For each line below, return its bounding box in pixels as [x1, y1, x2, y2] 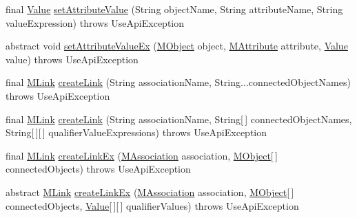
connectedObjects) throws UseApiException [6, 162, 191, 176]
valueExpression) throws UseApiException [6, 15, 185, 30]
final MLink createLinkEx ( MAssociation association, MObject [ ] [6, 148, 278, 162]
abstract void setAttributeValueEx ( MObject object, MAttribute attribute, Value [6, 39, 348, 53]
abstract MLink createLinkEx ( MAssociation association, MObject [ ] [6, 184, 294, 199]
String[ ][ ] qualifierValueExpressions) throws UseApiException [6, 125, 267, 140]
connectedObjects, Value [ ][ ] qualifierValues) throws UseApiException [6, 198, 299, 212]
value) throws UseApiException [6, 52, 139, 66]
